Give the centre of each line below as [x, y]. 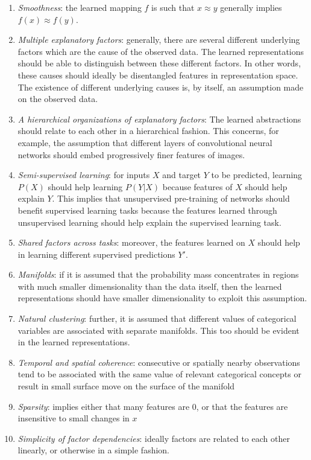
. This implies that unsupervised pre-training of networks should [171, 198]
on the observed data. [58, 99]
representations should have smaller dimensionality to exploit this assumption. [162, 298]
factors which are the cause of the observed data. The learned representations [161, 51]
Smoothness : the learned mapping [80, 7]
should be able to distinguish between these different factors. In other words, [159, 63]
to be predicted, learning [257, 175]
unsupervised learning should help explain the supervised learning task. [149, 222]
